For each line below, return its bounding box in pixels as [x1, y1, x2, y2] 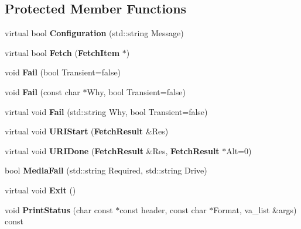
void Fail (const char [5, 85, 80, 98]
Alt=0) [226, 144, 252, 157]
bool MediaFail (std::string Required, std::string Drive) [5, 164, 207, 176]
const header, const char [119, 203, 207, 216]
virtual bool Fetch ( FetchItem [5, 46, 120, 58]
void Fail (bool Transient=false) [5, 66, 121, 78]
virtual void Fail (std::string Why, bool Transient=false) [5, 105, 208, 117]
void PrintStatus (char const [5, 203, 113, 216]
